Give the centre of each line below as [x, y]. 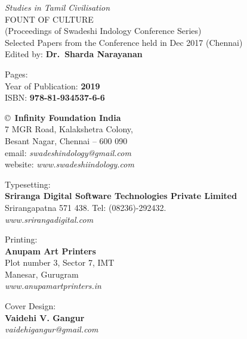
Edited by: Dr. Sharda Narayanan [74, 54]
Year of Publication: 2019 [53, 85]
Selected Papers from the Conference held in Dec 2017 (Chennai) [124, 42]
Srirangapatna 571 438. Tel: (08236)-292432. [86, 207]
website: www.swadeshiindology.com [70, 164]
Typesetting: [28, 184]
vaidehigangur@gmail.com [52, 329]
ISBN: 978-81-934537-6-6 [55, 97]
